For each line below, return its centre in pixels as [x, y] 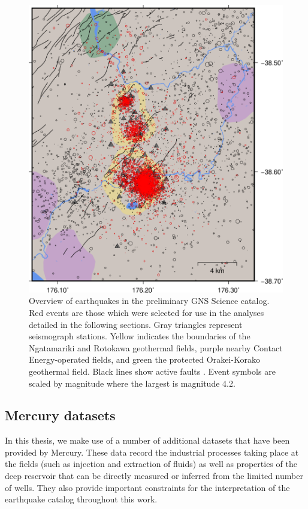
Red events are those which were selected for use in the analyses [147, 312]
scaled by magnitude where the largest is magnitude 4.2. [132, 383]
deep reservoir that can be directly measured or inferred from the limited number [154, 476]
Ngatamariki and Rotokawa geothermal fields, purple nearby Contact [156, 347]
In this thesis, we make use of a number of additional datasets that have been [147, 440]
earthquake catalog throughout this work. [81, 499]
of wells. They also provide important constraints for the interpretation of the [147, 487]
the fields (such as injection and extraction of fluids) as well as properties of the [151, 464]
